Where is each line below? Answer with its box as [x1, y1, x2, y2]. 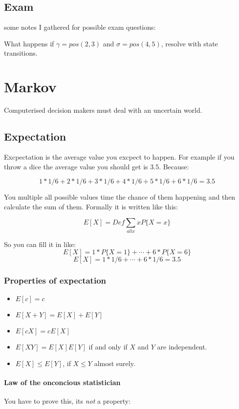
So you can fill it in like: [4, 239, 76, 249]
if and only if [88, 342, 128, 352]
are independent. [157, 342, 207, 352]
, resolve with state [161, 38, 218, 48]
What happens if [4, 38, 54, 48]
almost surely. [94, 358, 135, 368]
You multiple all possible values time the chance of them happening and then [4, 192, 236, 202]
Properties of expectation [4, 274, 106, 286]
